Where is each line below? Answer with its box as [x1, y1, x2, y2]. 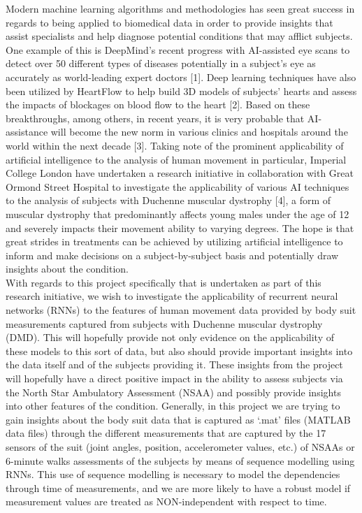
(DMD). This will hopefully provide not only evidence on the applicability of [6, 330, 334, 345]
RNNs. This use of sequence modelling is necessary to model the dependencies [6, 467, 340, 482]
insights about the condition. [6, 261, 129, 276]
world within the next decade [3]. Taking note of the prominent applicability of [6, 138, 344, 152]
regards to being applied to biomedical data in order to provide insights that [6, 15, 333, 29]
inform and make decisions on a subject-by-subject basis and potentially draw [6, 247, 339, 262]
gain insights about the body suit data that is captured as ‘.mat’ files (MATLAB [6, 412, 351, 426]
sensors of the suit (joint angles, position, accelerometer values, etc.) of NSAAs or [6, 440, 355, 454]
